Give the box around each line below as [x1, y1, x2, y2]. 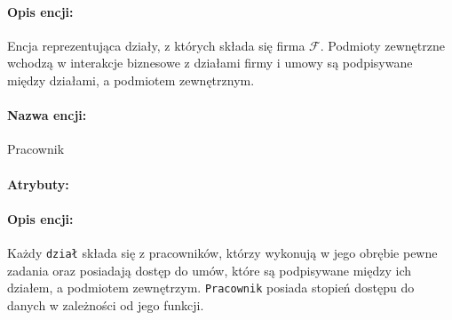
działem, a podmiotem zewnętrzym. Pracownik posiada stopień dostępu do [7, 278, 415, 297]
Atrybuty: [7, 174, 69, 193]
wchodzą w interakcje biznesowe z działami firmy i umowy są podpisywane [7, 53, 413, 72]
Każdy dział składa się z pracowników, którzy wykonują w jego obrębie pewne [7, 243, 438, 261]
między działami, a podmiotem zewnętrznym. [7, 70, 255, 89]
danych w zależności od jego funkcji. [7, 295, 204, 314]
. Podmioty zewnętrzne [320, 36, 445, 54]
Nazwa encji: [7, 106, 87, 124]
